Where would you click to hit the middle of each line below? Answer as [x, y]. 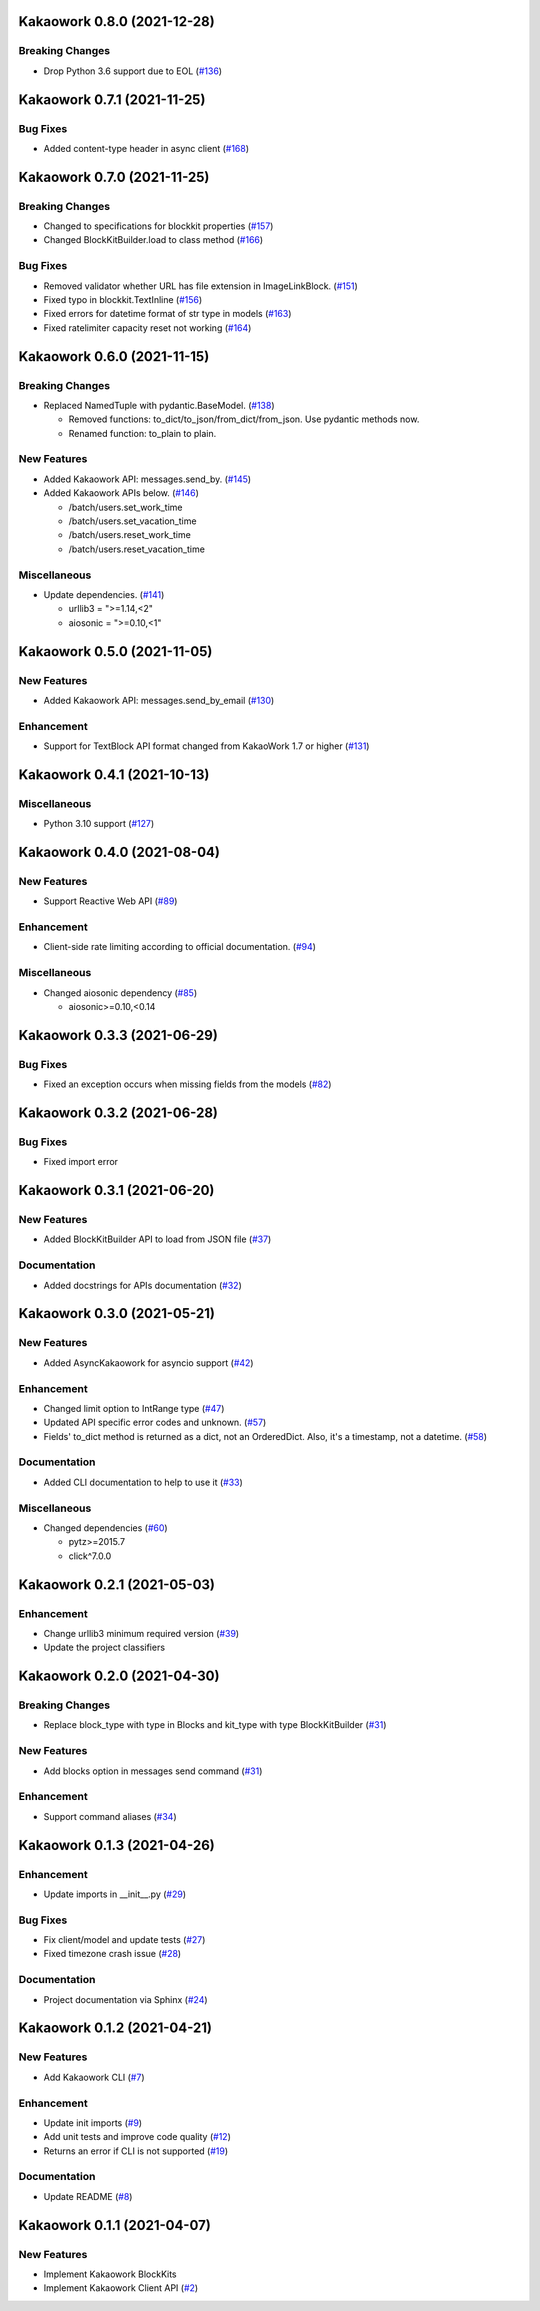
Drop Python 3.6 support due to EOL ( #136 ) [133, 71]
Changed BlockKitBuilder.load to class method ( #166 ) [153, 240]
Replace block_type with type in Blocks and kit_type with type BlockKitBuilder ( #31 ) [215, 1725]
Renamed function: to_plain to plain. [142, 433]
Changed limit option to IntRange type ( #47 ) [134, 1408]
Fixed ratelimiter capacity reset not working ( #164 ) [147, 327]
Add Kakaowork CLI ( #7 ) [94, 2077]
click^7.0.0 [90, 1556]
